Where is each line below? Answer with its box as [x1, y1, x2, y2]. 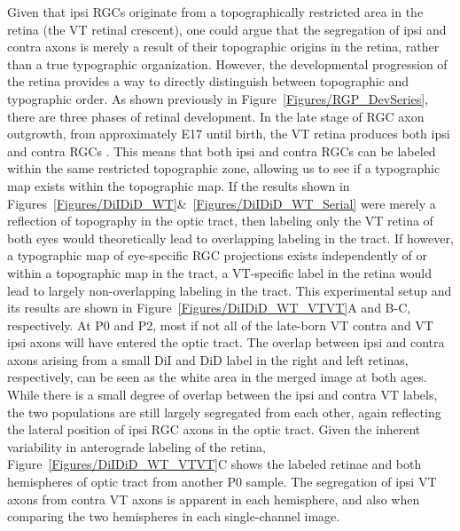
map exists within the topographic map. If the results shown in [7, 176, 350, 194]
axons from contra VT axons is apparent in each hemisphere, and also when [7, 489, 420, 508]
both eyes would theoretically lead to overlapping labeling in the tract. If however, [7, 228, 454, 247]
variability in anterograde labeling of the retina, [7, 437, 266, 456]
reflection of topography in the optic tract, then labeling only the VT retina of [7, 211, 433, 230]
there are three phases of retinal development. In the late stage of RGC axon [7, 107, 425, 125]
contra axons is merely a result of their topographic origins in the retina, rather [7, 37, 440, 56]
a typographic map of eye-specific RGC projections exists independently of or [7, 246, 427, 265]
